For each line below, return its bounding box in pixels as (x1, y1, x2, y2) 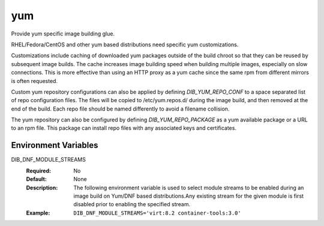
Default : (26, 176, 47, 183)
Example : (26, 209, 50, 216)
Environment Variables (11, 140, 98, 150)
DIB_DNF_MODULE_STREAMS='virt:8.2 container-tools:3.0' (73, 209, 241, 216)
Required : (26, 167, 51, 174)
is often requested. (11, 77, 58, 84)
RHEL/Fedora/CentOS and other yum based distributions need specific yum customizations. (11, 41, 239, 48)
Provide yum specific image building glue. (11, 30, 115, 37)
